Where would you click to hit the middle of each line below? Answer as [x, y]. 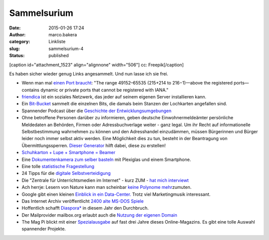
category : [20, 42]
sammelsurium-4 [66, 48]
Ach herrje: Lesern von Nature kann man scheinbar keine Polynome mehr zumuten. [107, 187]
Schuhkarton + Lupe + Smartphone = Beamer [68, 153]
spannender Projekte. [44, 229]
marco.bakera [63, 34]
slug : [14, 48]
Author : [17, 34]
